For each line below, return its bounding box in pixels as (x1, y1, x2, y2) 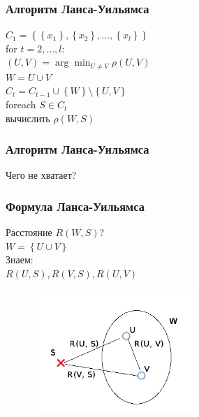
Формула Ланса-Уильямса (6, 197, 145, 214)
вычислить (6, 110, 50, 125)
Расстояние (6, 225, 52, 240)
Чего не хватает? (6, 168, 77, 182)
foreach (6, 97, 36, 112)
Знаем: (6, 252, 34, 267)
